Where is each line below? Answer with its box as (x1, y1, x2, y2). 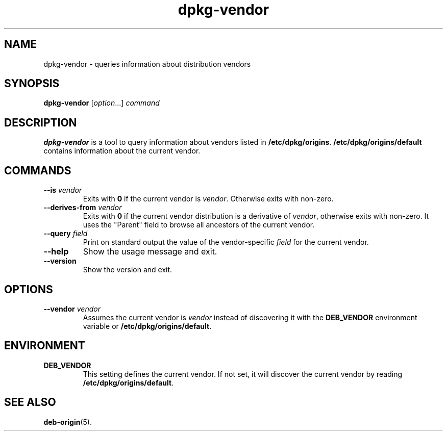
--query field (43, 229, 88, 238)
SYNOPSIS (4, 77, 60, 90)
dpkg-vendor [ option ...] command (43, 98, 160, 108)
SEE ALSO (4, 396, 56, 409)
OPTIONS (4, 283, 53, 296)
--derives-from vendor (43, 203, 122, 212)
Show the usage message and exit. (83, 246, 217, 257)
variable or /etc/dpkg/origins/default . (83, 321, 212, 330)
